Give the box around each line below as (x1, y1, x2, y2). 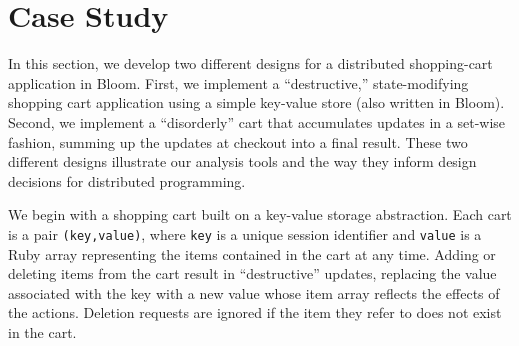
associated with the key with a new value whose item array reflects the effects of (8, 282, 500, 303)
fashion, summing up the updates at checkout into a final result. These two (8, 131, 468, 152)
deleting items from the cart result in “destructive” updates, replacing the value (8, 263, 497, 284)
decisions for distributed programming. (8, 170, 246, 191)
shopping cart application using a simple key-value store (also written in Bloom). (8, 92, 505, 113)
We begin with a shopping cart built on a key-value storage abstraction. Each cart (8, 204, 512, 225)
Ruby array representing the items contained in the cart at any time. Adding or (8, 243, 496, 264)
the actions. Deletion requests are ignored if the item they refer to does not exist (8, 302, 502, 323)
